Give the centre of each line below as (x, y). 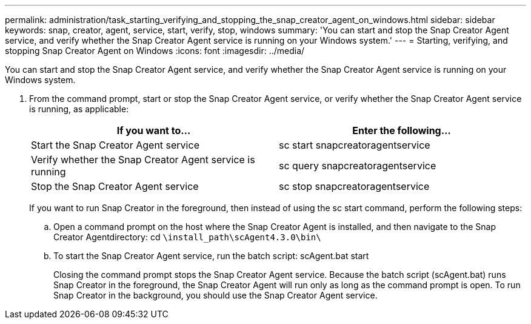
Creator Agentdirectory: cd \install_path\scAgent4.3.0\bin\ (187, 237)
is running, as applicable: (79, 109)
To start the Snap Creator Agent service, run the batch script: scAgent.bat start (211, 256)
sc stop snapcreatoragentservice (354, 186)
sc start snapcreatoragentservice (355, 145)
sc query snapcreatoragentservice (358, 166)
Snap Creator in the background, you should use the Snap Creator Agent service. (215, 295)
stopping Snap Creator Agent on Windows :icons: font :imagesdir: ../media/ (155, 51)
